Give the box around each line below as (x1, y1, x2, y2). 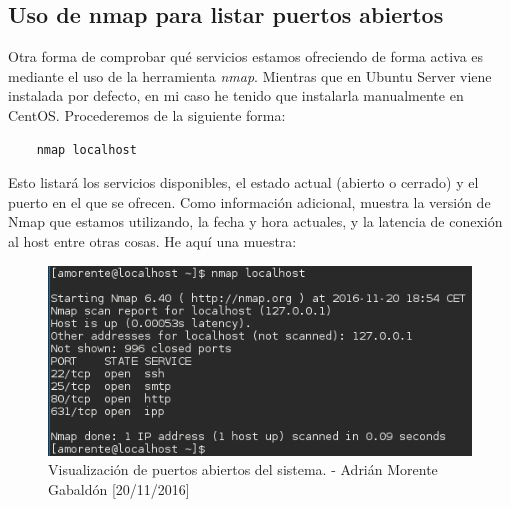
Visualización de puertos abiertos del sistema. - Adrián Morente (48, 459, 438, 480)
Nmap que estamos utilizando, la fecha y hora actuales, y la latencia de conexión (8, 211, 503, 232)
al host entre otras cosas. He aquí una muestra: (8, 230, 297, 251)
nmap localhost (36, 142, 137, 157)
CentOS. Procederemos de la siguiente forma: (8, 104, 286, 125)
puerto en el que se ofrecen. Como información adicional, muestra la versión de (8, 191, 491, 212)
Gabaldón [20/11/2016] (48, 478, 190, 499)
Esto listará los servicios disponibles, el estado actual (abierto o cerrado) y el (8, 172, 479, 193)
